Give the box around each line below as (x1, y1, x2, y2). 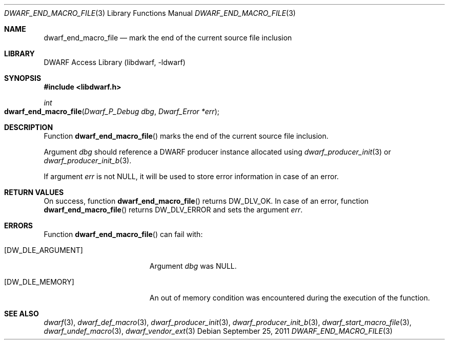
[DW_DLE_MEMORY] (4, 277, 74, 286)
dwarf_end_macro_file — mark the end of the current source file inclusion (44, 33, 292, 42)
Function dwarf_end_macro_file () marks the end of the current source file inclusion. (44, 132, 329, 140)
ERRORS (4, 221, 33, 230)
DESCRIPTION (4, 123, 53, 132)
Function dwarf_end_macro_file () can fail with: (44, 230, 203, 239)
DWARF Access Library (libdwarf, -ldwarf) (44, 58, 186, 67)
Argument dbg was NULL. (149, 262, 237, 270)
